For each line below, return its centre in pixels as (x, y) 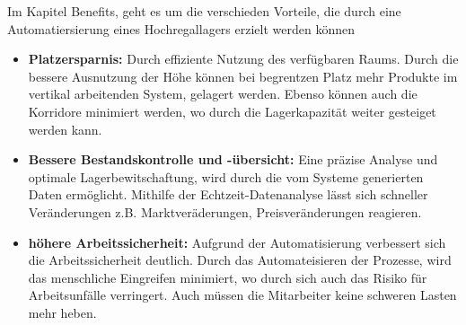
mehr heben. (62, 312)
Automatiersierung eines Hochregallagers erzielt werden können (181, 28)
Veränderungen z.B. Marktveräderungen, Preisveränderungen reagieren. (225, 211)
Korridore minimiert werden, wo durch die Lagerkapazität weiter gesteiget (232, 111)
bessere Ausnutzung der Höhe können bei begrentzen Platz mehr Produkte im (243, 76)
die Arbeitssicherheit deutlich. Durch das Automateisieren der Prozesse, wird (240, 260)
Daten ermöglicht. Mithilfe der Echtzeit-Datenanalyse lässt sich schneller (228, 194)
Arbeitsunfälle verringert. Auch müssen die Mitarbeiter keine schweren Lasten (242, 295)
